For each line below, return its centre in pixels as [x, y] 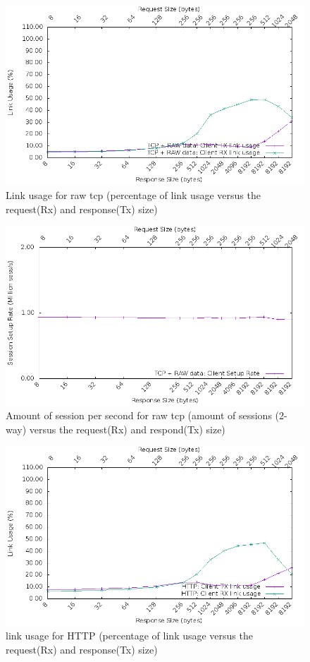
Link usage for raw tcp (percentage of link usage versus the [133, 194]
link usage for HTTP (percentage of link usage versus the [129, 636]
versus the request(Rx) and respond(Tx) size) [127, 429]
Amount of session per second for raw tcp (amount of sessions [139, 415]
